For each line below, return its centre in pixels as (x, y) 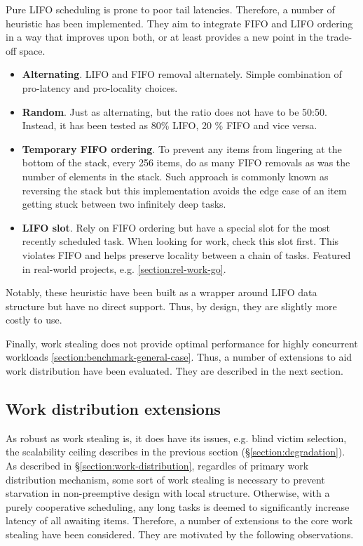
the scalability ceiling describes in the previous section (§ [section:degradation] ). (176, 452)
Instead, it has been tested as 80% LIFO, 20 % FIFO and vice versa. (170, 125)
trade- (339, 37)
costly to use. (34, 320)
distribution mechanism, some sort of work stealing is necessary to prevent (165, 479)
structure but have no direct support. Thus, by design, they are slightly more (171, 306)
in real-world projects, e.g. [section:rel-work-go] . (124, 268)
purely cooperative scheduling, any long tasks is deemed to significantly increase (178, 506)
